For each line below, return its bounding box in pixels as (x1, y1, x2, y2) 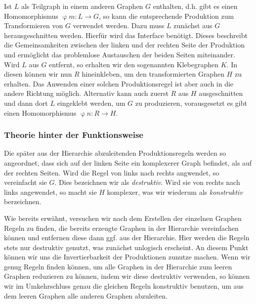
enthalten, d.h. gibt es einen (153, 1, 238, 11)
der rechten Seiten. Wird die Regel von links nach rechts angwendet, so (4, 167, 219, 177)
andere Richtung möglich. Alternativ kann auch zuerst (4, 88, 169, 98)
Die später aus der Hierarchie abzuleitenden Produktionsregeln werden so (4, 148, 226, 158)
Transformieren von (4, 20, 63, 31)
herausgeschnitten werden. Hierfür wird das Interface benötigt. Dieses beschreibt (4, 30, 248, 40)
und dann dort (4, 97, 48, 108)
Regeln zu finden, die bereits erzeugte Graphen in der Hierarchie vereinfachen (4, 222, 239, 233)
